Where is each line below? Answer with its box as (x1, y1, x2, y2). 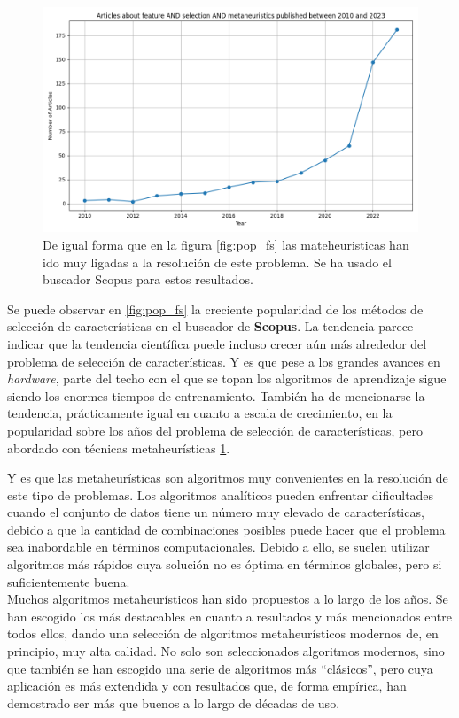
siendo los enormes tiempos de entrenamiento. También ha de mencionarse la (7, 386, 425, 405)
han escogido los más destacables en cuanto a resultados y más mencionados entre (7, 606, 452, 625)
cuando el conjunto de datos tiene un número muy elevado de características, (7, 503, 424, 521)
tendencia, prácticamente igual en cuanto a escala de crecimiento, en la (7, 404, 393, 422)
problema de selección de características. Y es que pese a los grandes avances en (7, 351, 440, 370)
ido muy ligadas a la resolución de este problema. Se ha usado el (43, 252, 392, 271)
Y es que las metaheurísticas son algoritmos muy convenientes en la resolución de (7, 468, 448, 487)
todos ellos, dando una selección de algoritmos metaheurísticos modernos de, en (7, 624, 439, 643)
